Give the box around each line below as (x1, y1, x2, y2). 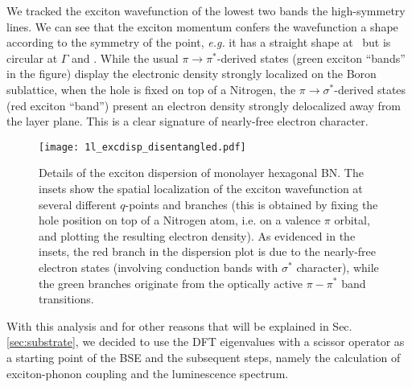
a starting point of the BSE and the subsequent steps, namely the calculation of (6, 348, 401, 365)
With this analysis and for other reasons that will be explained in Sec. (6, 317, 352, 334)
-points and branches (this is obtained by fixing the (125, 196, 378, 212)
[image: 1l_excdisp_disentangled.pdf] (39, 141, 246, 153)
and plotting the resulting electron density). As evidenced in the (39, 227, 356, 244)
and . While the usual (72, 49, 179, 66)
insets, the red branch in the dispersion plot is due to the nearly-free (39, 243, 377, 260)
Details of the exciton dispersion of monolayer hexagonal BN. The (39, 164, 364, 181)
